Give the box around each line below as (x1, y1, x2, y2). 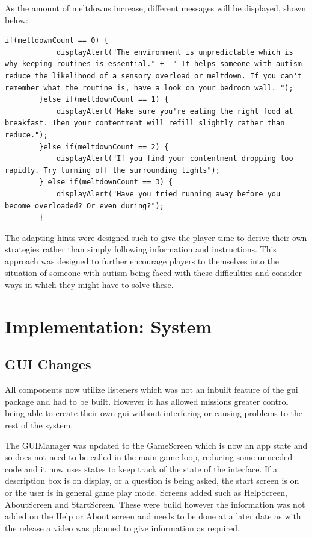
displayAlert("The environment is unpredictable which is (56, 48, 293, 57)
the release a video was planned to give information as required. (5, 521, 240, 534)
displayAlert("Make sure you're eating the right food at (56, 107, 293, 116)
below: (5, 13, 28, 26)
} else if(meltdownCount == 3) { (39, 178, 173, 187)
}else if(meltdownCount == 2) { (39, 142, 169, 151)
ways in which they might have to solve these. (5, 278, 174, 291)
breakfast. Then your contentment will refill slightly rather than (5, 119, 285, 128)
